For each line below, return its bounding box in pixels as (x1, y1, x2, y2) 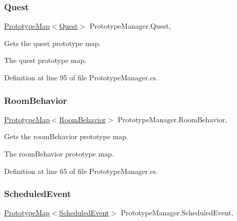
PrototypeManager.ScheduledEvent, (121, 207, 233, 218)
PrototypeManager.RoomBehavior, (117, 114, 227, 124)
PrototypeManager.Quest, (89, 20, 171, 31)
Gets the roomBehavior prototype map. (4, 131, 128, 142)
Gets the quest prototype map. (4, 37, 101, 48)
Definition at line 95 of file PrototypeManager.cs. (4, 72, 159, 82)
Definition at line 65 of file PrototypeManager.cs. (4, 165, 159, 176)
